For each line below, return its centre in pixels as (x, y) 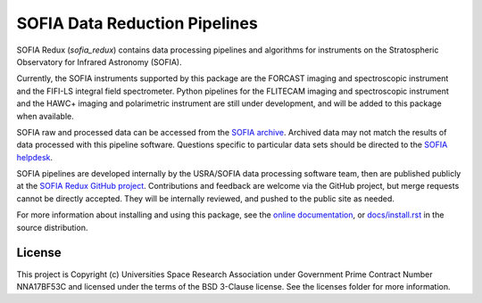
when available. (46, 116)
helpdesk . (35, 157)
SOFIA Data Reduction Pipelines (137, 23)
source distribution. (52, 227)
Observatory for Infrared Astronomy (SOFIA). (99, 61)
